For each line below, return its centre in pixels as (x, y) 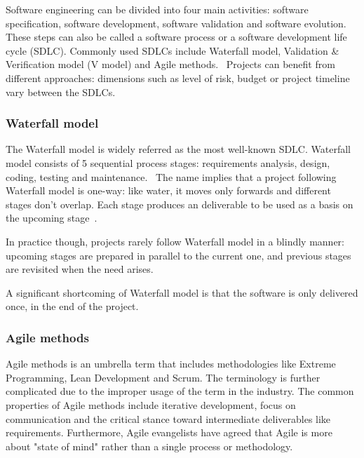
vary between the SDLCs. (61, 92)
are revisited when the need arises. (80, 269)
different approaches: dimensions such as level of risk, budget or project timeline (178, 78)
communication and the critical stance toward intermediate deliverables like (168, 418)
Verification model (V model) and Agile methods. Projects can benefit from (170, 64)
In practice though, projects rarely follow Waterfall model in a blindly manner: (175, 241)
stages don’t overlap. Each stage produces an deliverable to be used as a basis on (180, 204)
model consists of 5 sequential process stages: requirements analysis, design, (168, 162)
